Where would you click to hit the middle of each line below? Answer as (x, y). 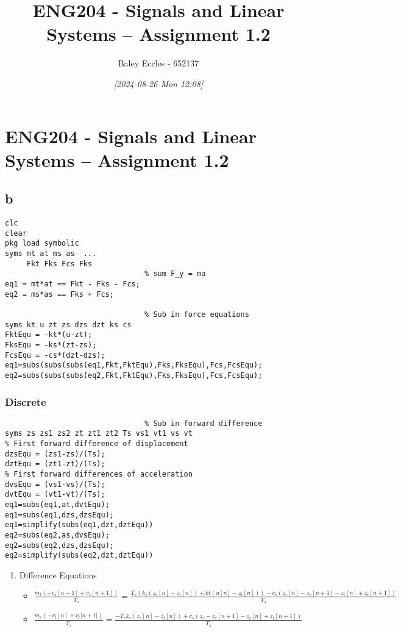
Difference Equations (58, 574)
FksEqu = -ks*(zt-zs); (51, 345)
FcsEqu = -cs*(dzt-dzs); (55, 355)
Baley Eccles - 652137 (158, 63)
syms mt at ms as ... (51, 254)
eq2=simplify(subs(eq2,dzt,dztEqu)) (79, 556)
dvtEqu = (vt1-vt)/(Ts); (55, 495)
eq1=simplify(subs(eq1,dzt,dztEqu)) (79, 525)
